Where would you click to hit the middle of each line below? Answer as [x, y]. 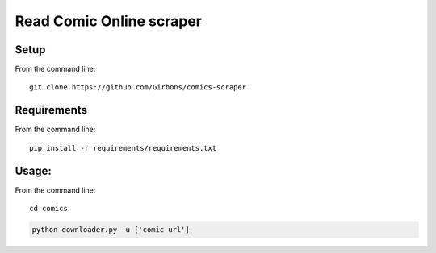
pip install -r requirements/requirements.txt [123, 148]
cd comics [48, 209]
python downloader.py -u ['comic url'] [111, 230]
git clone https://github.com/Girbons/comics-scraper [138, 87]
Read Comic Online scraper [108, 21]
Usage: [34, 170]
